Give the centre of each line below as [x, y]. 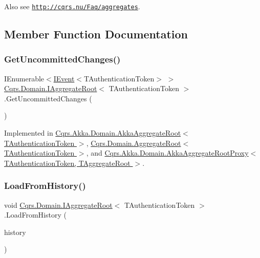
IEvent [64, 78]
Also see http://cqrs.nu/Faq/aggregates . [72, 6]
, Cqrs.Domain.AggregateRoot [134, 143]
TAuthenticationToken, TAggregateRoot [67, 163]
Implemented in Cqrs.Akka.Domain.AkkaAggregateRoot [93, 133]
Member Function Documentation [96, 34]
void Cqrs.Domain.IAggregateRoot [58, 205]
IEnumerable [24, 78]
